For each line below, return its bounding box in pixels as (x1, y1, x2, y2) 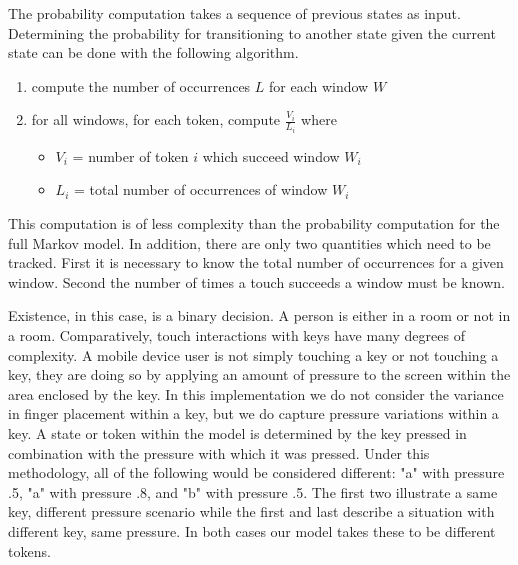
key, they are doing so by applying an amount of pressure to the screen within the (8, 364, 511, 385)
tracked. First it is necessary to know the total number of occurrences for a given (8, 252, 504, 273)
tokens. (8, 540, 51, 561)
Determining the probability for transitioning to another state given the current (8, 22, 496, 43)
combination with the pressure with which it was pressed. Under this (8, 442, 430, 463)
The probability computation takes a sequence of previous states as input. (8, 3, 461, 23)
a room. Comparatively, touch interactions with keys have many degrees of (8, 325, 465, 345)
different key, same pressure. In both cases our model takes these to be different (8, 520, 496, 541)
